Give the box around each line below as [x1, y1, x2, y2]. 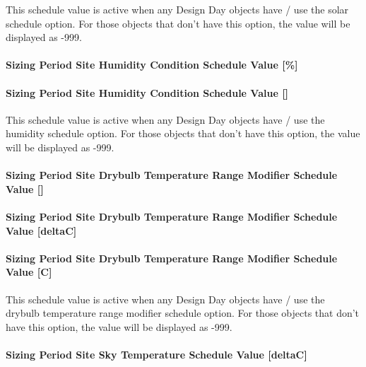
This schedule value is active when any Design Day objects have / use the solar [6, 2, 349, 16]
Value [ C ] [6, 264, 52, 279]
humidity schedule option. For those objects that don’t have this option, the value [6, 126, 360, 141]
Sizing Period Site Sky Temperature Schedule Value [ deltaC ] [6, 346, 307, 361]
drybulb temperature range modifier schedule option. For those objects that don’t [6, 305, 360, 320]
